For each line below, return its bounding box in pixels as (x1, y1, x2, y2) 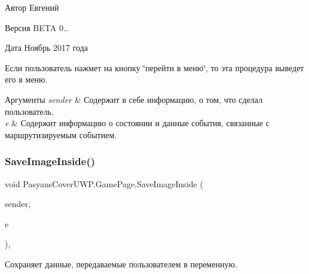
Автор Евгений (5, 1, 59, 13)
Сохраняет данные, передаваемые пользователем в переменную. (5, 257, 237, 270)
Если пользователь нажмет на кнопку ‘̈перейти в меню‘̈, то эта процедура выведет (5, 61, 304, 74)
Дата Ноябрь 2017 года (5, 41, 88, 54)
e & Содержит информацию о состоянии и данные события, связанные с (5, 117, 270, 129)
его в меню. (5, 73, 48, 86)
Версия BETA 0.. (5, 21, 68, 34)
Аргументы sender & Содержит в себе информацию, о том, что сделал (5, 93, 263, 105)
